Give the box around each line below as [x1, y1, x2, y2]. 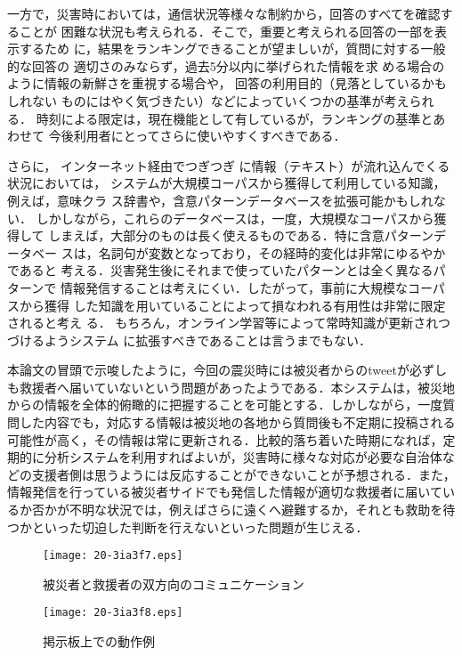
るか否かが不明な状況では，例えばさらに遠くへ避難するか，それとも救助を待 [7, 500, 456, 519]
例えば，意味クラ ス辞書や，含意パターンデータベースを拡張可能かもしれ [7, 190, 434, 209]
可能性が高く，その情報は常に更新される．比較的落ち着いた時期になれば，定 [7, 430, 456, 449]
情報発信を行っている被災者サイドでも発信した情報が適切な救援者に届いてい [7, 482, 455, 501]
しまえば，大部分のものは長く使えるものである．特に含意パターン [48, 226, 434, 245]
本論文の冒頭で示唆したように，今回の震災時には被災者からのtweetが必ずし [7, 360, 447, 379]
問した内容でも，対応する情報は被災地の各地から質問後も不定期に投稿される [7, 413, 456, 432]
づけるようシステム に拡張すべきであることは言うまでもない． [7, 330, 372, 349]
